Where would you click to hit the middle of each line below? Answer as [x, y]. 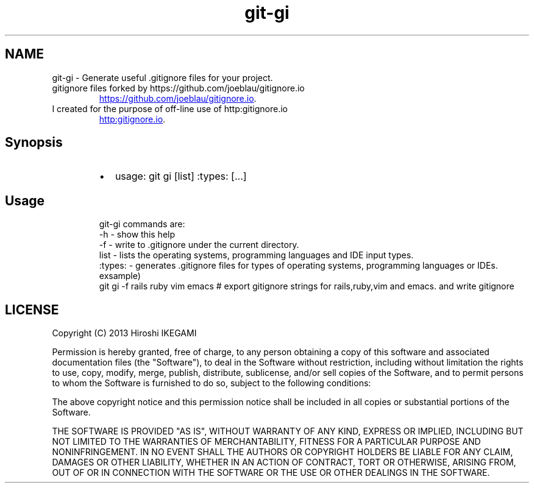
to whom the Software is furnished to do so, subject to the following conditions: [212, 383]
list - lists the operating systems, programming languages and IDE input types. [256, 255]
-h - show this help [137, 235]
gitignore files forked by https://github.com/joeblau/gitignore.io [178, 88]
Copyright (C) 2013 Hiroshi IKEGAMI [124, 333]
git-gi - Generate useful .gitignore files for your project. [162, 77]
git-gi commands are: [142, 224]
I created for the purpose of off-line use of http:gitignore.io [170, 108]
